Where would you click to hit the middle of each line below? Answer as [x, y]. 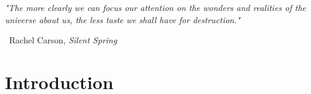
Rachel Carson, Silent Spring [63, 40]
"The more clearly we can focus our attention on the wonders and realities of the [155, 7]
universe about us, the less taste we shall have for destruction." [123, 19]
